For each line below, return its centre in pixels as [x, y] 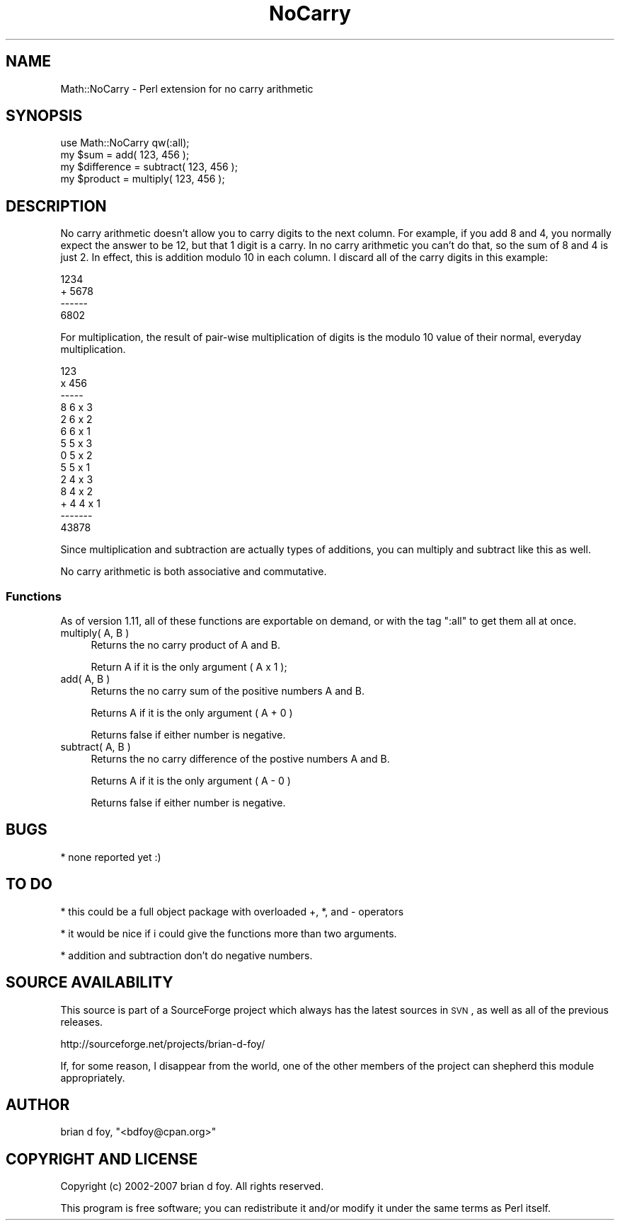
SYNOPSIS [44, 116]
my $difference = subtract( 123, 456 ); [149, 167]
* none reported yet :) [111, 857]
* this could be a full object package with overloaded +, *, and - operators [232, 911]
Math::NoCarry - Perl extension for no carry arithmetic [187, 88]
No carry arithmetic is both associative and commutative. [194, 572]
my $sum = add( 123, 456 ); [125, 155]
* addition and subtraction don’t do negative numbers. [186, 955]
